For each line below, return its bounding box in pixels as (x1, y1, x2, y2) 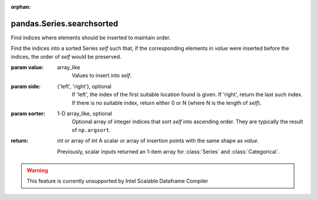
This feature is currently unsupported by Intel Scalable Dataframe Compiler (26, 178, 208, 185)
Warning (26, 167, 48, 174)
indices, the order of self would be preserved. (11, 53, 122, 60)
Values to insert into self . (72, 72, 132, 79)
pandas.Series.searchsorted (11, 18, 119, 29)
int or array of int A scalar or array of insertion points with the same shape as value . (57, 137, 259, 144)
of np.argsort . (72, 126, 111, 133)
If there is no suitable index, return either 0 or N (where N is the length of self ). (72, 99, 262, 106)
